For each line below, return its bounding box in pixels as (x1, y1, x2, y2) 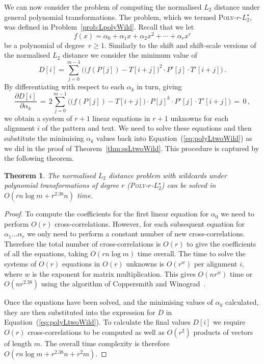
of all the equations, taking (4, 248, 88, 259)
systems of (4, 258, 37, 269)
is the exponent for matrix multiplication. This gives (32, 268, 196, 279)
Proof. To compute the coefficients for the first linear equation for (4, 208, 209, 219)
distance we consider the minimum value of (62, 50, 197, 60)
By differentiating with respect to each (4, 81, 124, 92)
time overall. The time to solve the (137, 248, 246, 259)
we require (213, 317, 246, 327)
